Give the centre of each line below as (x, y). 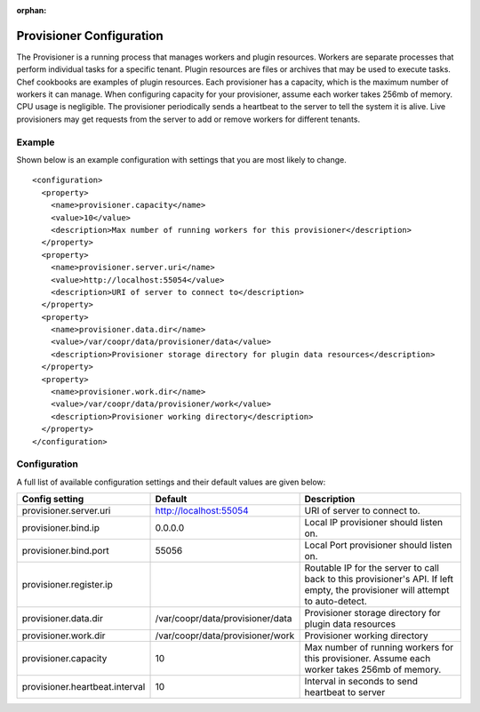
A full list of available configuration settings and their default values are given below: (171, 482)
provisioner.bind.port (66, 551)
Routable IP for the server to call (372, 568)
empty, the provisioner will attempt (377, 590)
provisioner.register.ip (67, 585)
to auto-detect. (336, 602)
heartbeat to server (345, 692)
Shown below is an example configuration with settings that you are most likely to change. (181, 160)
